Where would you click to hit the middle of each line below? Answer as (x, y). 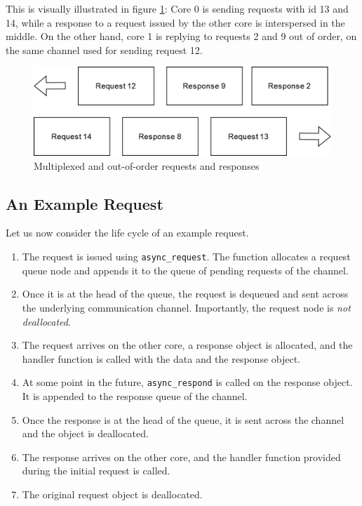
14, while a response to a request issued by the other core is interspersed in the (175, 22)
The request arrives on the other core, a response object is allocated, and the (187, 345)
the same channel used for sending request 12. (104, 49)
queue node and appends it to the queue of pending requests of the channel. (185, 270)
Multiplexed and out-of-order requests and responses (147, 165)
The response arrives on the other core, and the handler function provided (181, 457)
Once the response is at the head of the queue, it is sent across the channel (183, 419)
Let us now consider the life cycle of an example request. (127, 233)
